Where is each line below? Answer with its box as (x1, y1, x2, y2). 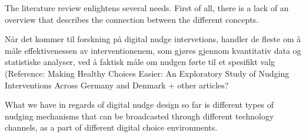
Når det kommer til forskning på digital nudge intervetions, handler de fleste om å (5, 33, 301, 45)
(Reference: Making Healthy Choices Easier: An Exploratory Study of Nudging (5, 67, 290, 79)
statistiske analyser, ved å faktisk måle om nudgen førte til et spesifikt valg (5, 56, 275, 68)
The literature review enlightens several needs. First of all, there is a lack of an (5, 2, 289, 13)
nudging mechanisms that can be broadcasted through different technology (5, 109, 274, 122)
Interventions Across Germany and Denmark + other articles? (5, 78, 229, 91)
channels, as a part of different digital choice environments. (5, 121, 218, 133)
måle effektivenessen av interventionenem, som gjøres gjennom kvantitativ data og (5, 44, 301, 56)
